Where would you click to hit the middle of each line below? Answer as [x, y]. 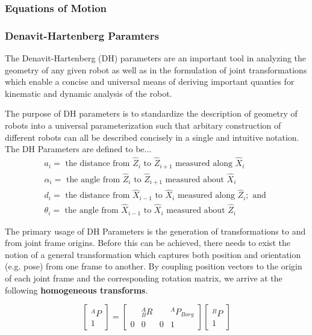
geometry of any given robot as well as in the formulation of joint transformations [156, 69]
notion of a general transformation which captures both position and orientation [153, 254]
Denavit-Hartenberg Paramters [82, 35]
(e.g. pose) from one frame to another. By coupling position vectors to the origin [154, 266]
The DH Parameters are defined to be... [78, 149]
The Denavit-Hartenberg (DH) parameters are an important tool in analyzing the [156, 58]
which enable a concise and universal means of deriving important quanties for [150, 81]
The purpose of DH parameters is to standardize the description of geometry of [151, 113]
